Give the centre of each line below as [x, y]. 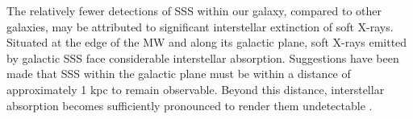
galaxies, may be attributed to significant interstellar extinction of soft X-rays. [200, 26]
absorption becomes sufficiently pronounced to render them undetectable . [190, 105]
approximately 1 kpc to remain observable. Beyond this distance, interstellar [196, 89]
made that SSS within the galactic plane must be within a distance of [179, 74]
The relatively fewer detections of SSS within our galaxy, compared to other [194, 10]
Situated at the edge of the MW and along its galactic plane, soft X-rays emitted [207, 42]
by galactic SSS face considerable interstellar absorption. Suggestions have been [203, 57]
